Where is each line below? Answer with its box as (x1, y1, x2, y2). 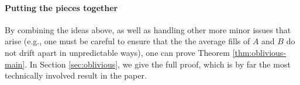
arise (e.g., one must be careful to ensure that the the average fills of (5, 35, 250, 47)
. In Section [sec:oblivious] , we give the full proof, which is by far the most (25, 58, 291, 70)
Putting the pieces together (5, 1, 118, 13)
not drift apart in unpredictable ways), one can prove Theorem (5, 46, 230, 58)
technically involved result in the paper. (5, 69, 147, 82)
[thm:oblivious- (232, 46, 287, 58)
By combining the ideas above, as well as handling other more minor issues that (5, 23, 291, 36)
